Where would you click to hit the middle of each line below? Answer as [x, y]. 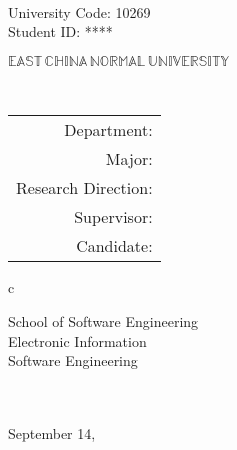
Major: [129, 159]
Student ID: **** [60, 31]
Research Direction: [84, 188]
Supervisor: [113, 217]
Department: [108, 130]
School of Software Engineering [103, 320]
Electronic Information [77, 340]
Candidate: [114, 246]
